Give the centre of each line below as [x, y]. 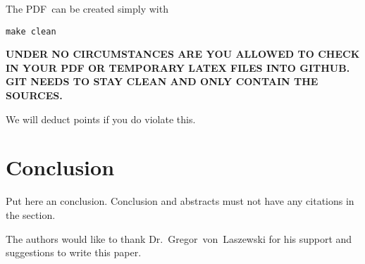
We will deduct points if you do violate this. [101, 119]
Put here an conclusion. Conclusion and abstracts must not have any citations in [180, 201]
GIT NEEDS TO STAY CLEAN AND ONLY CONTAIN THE [162, 81]
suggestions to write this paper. [74, 252]
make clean [31, 31]
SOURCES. [34, 95]
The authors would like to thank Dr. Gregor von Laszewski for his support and [179, 238]
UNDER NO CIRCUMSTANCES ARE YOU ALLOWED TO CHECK [183, 54]
